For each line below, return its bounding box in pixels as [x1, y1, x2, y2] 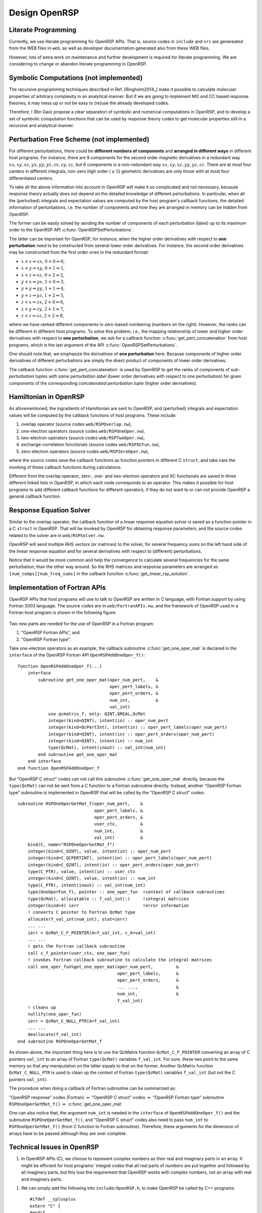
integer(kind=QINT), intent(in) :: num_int [48, 738, 153, 744]
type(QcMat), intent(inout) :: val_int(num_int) [48, 745, 166, 751]
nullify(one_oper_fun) [27, 1012, 82, 1017]
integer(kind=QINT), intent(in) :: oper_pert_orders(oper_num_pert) [48, 731, 215, 737]
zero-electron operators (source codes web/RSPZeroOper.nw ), [21, 448, 149, 454]
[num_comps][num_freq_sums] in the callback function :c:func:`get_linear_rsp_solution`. [9, 571, 190, 576]
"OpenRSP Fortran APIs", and [21, 630, 80, 636]
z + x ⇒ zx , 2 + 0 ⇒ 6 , [21, 299, 65, 305]
